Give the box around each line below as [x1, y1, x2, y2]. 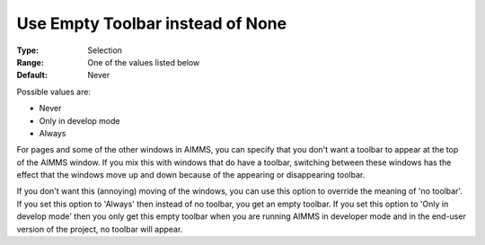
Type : [16, 45, 40, 56]
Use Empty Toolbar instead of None [16, 13, 287, 33]
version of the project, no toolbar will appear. [16, 223, 183, 234]
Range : [16, 57, 44, 67]
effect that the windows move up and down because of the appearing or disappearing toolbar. [16, 170, 366, 180]
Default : [16, 70, 48, 81]
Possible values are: [16, 86, 92, 97]
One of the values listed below [87, 57, 200, 67]
